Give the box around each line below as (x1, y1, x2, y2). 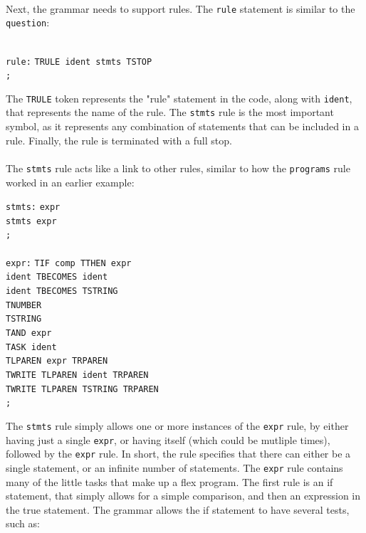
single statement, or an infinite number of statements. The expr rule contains (6, 460, 343, 475)
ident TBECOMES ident (6, 272, 108, 283)
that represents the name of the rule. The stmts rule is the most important (6, 105, 334, 120)
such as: (6, 516, 40, 531)
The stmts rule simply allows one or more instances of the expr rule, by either (6, 418, 349, 433)
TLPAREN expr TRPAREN (6, 356, 108, 366)
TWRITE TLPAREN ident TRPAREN (6, 369, 149, 380)
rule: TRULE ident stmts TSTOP (6, 56, 152, 67)
